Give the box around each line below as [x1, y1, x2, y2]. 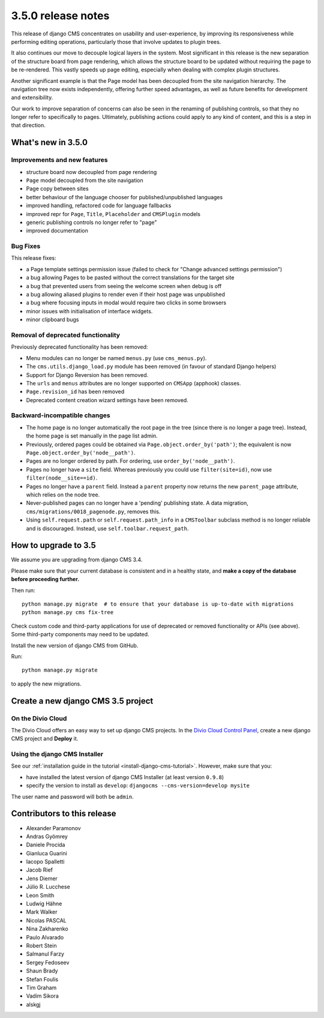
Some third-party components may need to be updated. [11, 631, 149, 638]
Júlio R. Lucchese [26, 883, 70, 891]
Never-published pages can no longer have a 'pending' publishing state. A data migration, [26, 499, 248, 507]
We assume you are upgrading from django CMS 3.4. [11, 556, 143, 564]
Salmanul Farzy [26, 950, 64, 957]
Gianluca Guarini [26, 849, 67, 857]
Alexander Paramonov [26, 824, 81, 831]
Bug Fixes [11, 242, 41, 250]
